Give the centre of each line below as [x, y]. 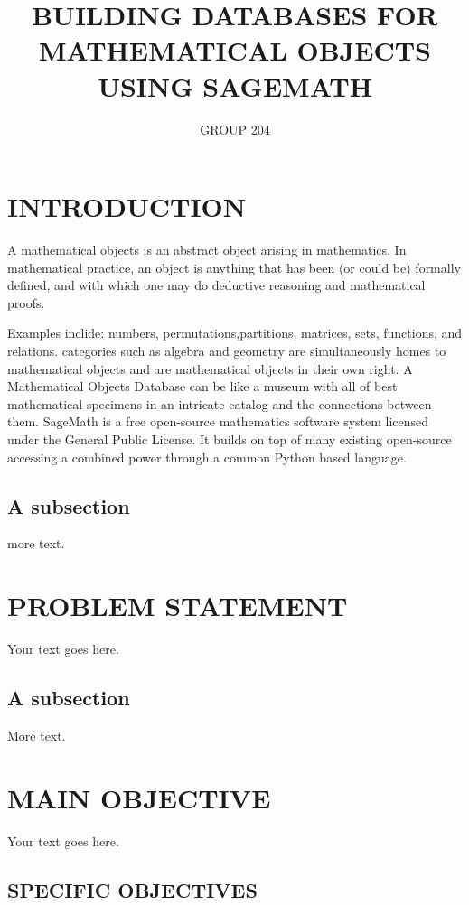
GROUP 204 [235, 129]
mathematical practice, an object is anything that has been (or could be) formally [234, 267]
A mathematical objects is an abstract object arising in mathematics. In [207, 250]
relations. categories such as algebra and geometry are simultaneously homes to [227, 350]
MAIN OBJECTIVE [139, 797]
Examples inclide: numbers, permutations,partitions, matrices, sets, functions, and [235, 333]
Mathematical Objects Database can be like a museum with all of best [202, 386]
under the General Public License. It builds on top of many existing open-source [230, 439]
